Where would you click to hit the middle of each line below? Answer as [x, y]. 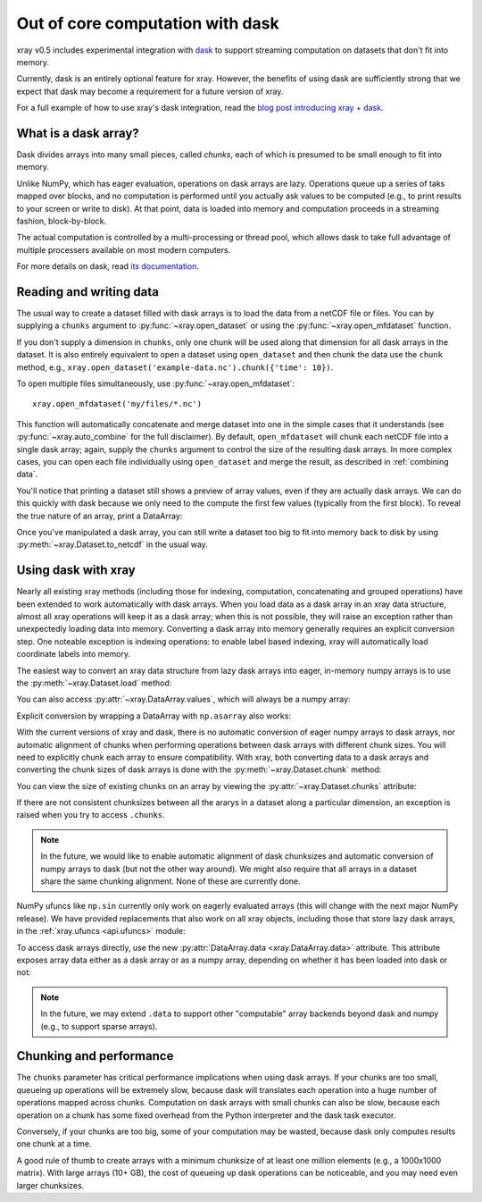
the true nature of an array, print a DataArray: [100, 516]
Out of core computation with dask [148, 23]
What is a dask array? [78, 133]
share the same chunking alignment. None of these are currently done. [170, 881]
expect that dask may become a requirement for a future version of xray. [150, 91]
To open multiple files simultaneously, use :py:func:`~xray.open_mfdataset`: [155, 383]
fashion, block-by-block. [62, 221]
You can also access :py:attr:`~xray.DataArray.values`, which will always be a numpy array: [184, 699]
